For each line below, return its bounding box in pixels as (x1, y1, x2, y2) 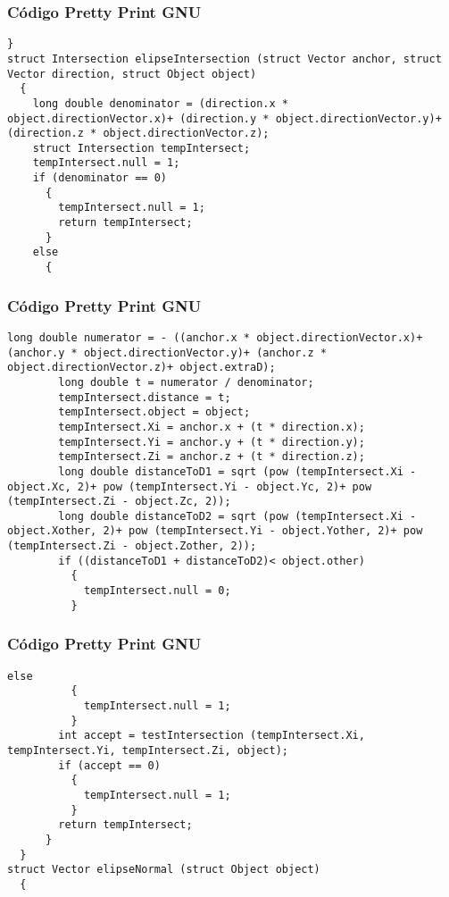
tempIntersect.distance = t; (58, 390, 231, 404)
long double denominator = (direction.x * (32, 96, 288, 110)
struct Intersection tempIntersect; (32, 141, 251, 155)
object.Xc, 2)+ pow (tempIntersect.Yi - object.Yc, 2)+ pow (7, 480, 372, 493)
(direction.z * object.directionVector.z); (7, 127, 270, 140)
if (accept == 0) (58, 759, 161, 772)
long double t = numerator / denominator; (58, 375, 314, 389)
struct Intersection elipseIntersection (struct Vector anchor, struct (7, 52, 442, 65)
